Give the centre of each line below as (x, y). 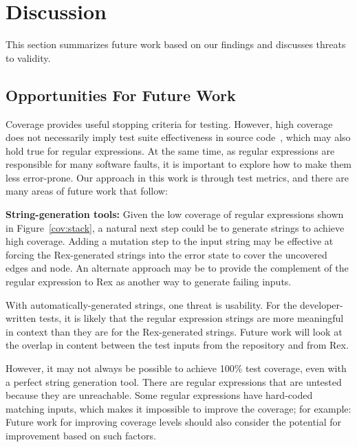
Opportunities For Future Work (121, 95)
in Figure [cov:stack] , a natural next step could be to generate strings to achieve (175, 227)
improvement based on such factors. (81, 435)
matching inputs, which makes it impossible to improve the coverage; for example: (178, 408)
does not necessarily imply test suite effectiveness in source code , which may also (178, 137)
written (21, 318)
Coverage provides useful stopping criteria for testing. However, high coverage (169, 123)
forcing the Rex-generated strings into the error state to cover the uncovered (166, 254)
